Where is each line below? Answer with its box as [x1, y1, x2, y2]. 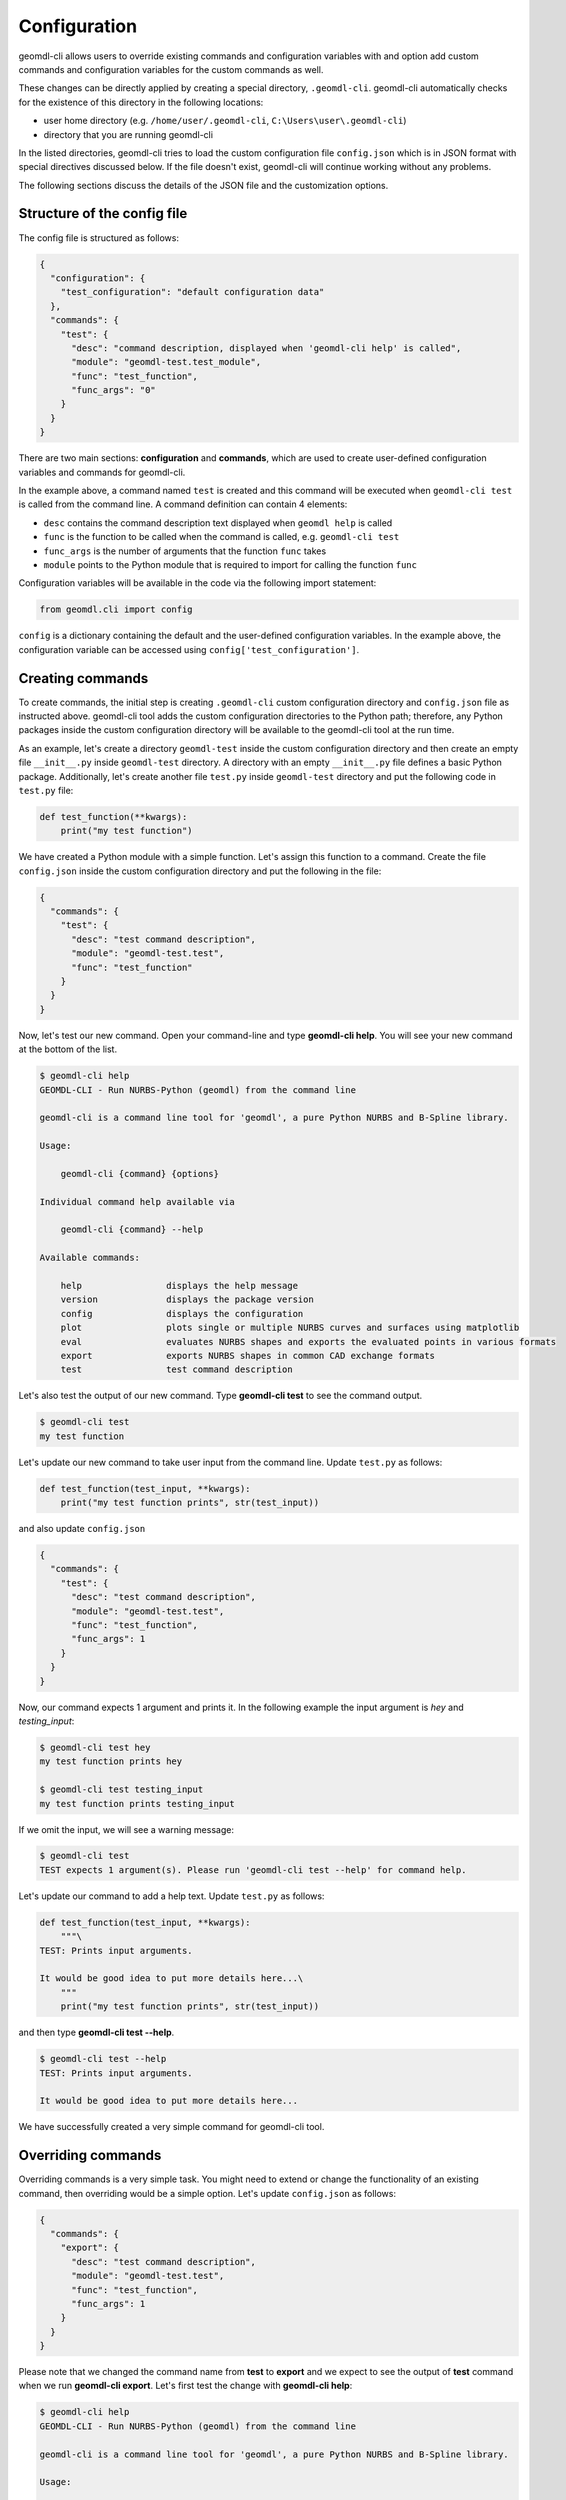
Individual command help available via [39, 1196, 235, 1207]
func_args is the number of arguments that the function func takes [43, 545, 327, 557]
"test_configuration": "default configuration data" [60, 286, 325, 298]
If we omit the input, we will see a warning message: [18, 1823, 235, 1835]
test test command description [60, 1364, 294, 1375]
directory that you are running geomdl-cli [43, 128, 214, 140]
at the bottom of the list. [18, 1043, 118, 1055]
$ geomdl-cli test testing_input [39, 1784, 204, 1795]
